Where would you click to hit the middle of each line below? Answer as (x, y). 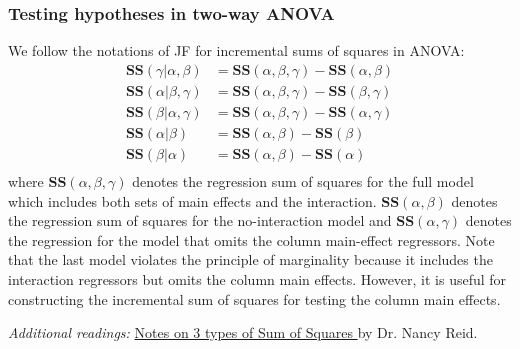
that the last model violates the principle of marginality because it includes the (250, 259)
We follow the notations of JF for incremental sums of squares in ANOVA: (236, 50)
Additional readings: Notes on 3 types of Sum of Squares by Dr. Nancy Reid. (243, 332)
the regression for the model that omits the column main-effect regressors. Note (251, 239)
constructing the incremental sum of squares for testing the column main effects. (254, 298)
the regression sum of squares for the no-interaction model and (200, 220)
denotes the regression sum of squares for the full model (303, 181)
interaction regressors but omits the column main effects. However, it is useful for (257, 278)
